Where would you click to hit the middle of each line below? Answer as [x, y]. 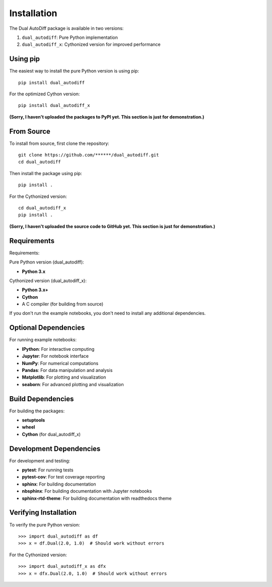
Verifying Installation [43, 513]
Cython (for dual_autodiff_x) [51, 434]
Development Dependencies [55, 448]
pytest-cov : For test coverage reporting [63, 477]
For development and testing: [40, 461]
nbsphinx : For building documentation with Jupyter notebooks [87, 491]
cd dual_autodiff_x [42, 208]
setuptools [33, 420]
